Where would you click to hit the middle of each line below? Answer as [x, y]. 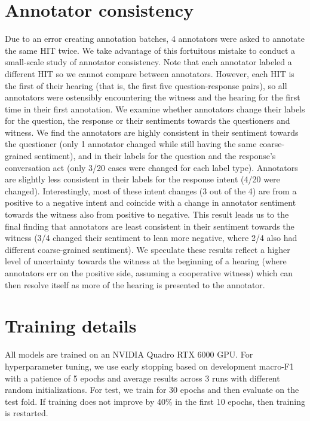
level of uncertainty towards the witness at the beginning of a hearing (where [146, 261]
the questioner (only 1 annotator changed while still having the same [131, 144]
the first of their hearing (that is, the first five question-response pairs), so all [146, 85]
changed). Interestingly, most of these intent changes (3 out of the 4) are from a [151, 190]
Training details [71, 326]
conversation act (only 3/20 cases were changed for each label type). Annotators [151, 167]
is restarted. [27, 413]
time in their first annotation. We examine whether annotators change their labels [155, 109]
